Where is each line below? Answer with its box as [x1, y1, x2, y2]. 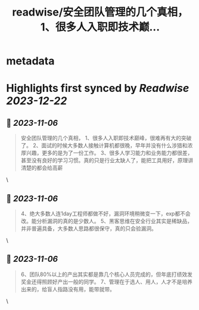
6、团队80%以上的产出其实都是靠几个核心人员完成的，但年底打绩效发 [20, 271, 192, 278]
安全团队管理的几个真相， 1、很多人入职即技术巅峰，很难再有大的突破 [20, 135, 192, 142]
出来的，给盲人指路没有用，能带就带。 [20, 286, 115, 293]
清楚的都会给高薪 [20, 165, 63, 172]
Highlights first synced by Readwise [6, 82, 189, 95]
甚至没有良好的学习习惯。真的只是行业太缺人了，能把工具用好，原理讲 [20, 157, 194, 164]
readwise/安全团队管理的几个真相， [11, 5, 189, 19]
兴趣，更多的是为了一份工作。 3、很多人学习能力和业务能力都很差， [26, 150, 193, 157]
